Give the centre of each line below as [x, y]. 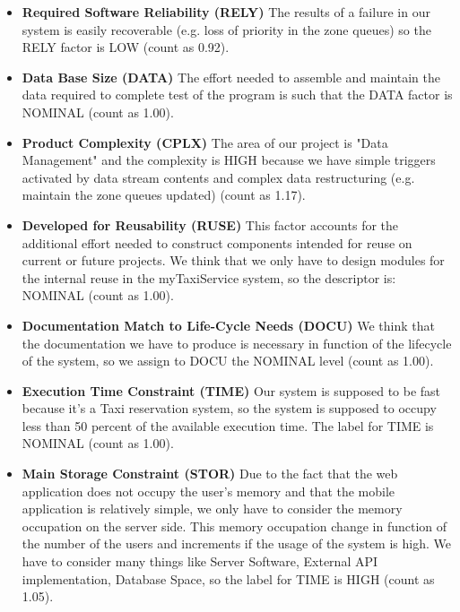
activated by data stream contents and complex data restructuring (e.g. [218, 177]
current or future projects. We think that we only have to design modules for [233, 260]
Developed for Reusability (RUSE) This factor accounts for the [210, 224]
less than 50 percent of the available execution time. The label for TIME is [228, 425]
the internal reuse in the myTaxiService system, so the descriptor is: [209, 277]
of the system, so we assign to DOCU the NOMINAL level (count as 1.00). [228, 361]
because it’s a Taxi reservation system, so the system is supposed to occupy [229, 408]
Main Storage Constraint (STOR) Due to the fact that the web [210, 474]
